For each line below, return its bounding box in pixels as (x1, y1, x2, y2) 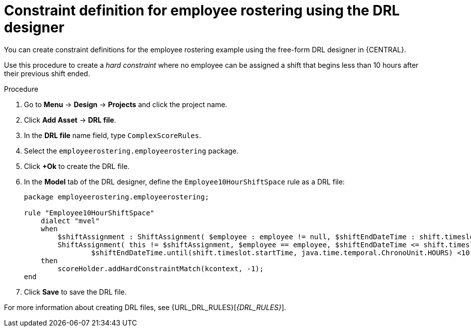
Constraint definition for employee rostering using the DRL (4, 2, 400, 19)
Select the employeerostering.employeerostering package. (24, 146, 239, 155)
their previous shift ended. (4, 69, 90, 78)
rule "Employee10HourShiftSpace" (24, 208, 155, 217)
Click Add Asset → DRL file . (24, 115, 116, 124)
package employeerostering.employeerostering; (24, 192, 209, 201)
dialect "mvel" (40, 216, 100, 225)
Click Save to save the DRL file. (24, 287, 127, 296)
